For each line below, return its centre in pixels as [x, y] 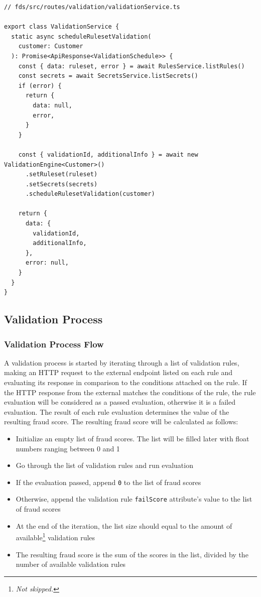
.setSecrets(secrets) [61, 184]
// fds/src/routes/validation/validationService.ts [92, 7]
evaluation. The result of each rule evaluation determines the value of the [117, 411]
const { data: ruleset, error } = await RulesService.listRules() [132, 66]
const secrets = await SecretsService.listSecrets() [108, 76]
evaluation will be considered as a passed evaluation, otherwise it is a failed [120, 402]
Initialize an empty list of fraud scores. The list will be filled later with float [133, 438]
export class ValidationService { [62, 27]
